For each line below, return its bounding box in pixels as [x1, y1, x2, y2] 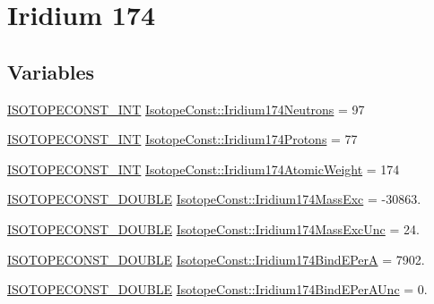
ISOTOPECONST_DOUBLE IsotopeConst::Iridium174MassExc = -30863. [7, 190, 421, 208]
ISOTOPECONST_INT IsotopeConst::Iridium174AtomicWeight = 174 [7, 159, 400, 178]
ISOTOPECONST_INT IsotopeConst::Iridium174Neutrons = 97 [7, 99, 365, 118]
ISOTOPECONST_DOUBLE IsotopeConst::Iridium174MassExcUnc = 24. [7, 219, 420, 238]
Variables [7, 57, 95, 85]
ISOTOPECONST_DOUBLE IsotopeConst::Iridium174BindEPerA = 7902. [7, 249, 425, 268]
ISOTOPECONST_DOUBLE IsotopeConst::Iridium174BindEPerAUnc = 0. [7, 280, 428, 299]
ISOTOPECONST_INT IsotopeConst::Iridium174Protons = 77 [7, 130, 358, 148]
